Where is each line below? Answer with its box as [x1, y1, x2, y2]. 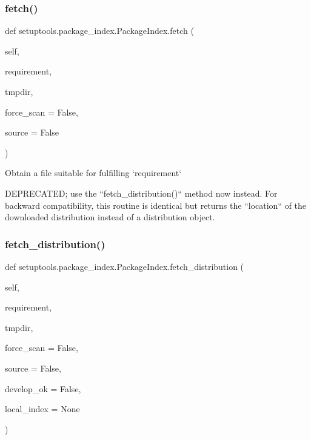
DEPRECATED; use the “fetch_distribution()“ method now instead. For [5, 186, 278, 199]
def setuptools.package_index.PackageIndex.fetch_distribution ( [5, 260, 244, 272]
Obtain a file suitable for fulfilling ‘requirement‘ [5, 166, 182, 179]
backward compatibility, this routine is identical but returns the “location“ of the [5, 199, 307, 211]
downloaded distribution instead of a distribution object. [5, 211, 215, 223]
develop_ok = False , [5, 382, 81, 395]
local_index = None [5, 402, 80, 415]
